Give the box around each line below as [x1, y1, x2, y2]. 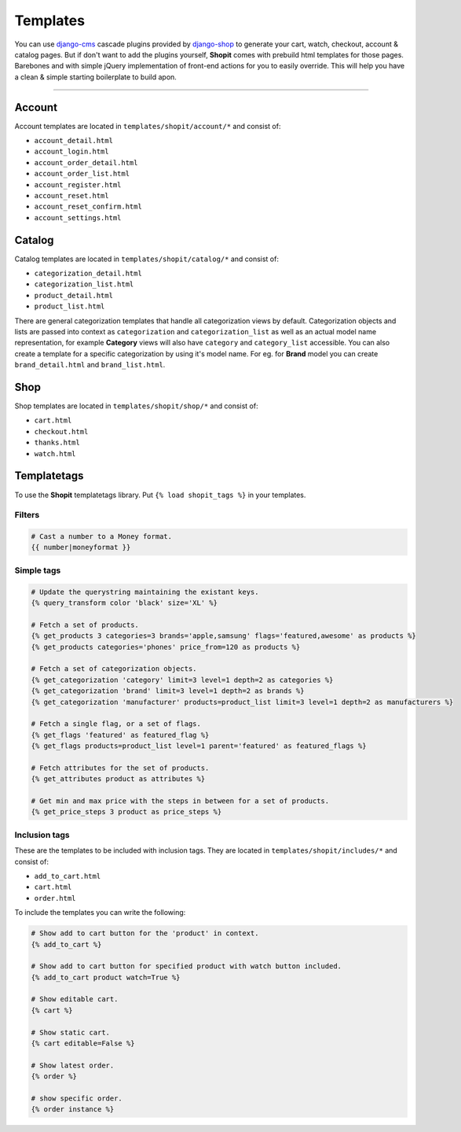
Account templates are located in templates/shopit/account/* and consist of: [14, 121, 281, 131]
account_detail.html [34, 136, 114, 146]
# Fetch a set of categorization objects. [31, 665, 197, 673]
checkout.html [34, 427, 89, 436]
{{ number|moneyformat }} [31, 543, 131, 552]
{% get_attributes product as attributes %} [31, 775, 206, 784]
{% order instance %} [31, 1105, 115, 1114]
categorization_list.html [34, 280, 134, 289]
